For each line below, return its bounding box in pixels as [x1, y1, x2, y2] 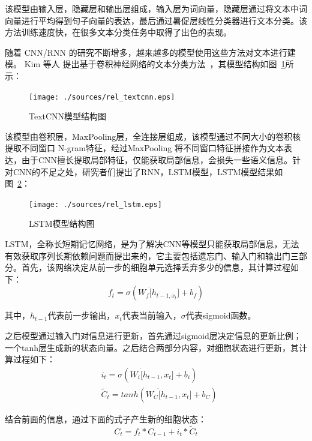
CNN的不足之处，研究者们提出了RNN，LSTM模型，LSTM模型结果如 [13, 165, 283, 178]
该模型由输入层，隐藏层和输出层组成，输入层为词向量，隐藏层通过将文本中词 [5, 2, 307, 14]
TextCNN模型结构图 [29, 110, 107, 122]
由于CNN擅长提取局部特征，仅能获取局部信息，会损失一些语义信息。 [21, 154, 293, 166]
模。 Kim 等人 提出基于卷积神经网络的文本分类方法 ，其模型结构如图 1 [5, 58, 286, 70]
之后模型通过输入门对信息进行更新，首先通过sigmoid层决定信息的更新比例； [5, 329, 302, 341]
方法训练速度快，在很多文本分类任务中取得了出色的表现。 [5, 26, 232, 38]
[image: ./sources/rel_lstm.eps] [29, 200, 162, 209]
